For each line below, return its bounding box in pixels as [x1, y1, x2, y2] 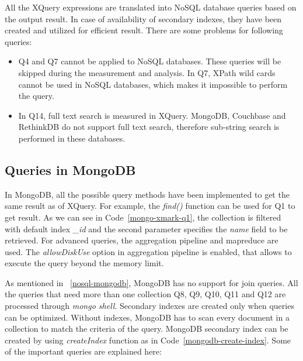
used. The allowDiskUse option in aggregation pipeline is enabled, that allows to [5, 245, 292, 257]
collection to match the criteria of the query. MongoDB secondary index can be [5, 322, 288, 335]
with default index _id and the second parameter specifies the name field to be [5, 222, 288, 235]
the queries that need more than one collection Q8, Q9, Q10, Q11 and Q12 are [5, 288, 286, 300]
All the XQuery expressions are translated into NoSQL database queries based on [5, 1, 297, 13]
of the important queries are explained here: [5, 345, 162, 357]
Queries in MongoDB [5, 160, 136, 178]
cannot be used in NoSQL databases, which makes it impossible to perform [18, 78, 288, 90]
